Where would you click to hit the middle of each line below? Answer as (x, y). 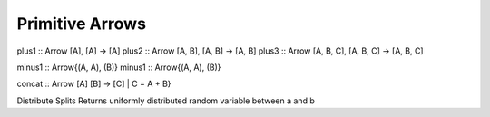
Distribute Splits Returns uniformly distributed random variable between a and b (166, 101)
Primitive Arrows (82, 24)
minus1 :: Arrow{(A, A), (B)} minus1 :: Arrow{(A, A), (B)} (119, 67)
